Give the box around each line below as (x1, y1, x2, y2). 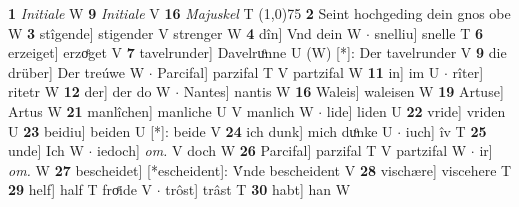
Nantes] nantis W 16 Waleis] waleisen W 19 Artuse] (183, 81, 504, 102)
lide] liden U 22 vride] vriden (326, 100, 506, 121)
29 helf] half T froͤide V (8, 179, 153, 200)
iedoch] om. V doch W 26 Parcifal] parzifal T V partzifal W (97, 140, 467, 161)
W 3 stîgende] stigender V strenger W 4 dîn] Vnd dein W (8, 22, 362, 43)
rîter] (452, 61, 484, 82)
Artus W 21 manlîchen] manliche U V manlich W (8, 100, 314, 121)
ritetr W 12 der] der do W (8, 81, 171, 102)
